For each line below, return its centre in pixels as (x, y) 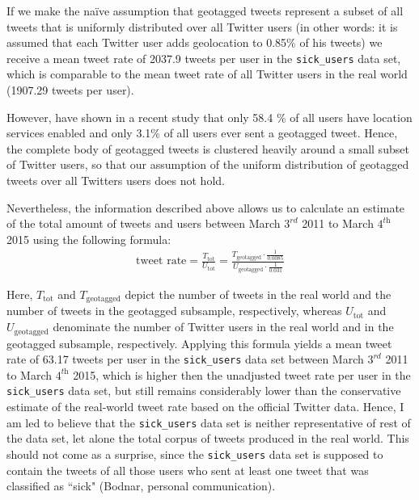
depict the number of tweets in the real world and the (258, 294)
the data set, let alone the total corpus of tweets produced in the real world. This (208, 438)
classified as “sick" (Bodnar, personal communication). (141, 486)
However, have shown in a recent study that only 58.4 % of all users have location (209, 117)
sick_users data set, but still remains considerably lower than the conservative (204, 391)
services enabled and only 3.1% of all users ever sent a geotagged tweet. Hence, (202, 133)
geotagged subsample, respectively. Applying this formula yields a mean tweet (199, 343)
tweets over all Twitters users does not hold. (116, 180)
